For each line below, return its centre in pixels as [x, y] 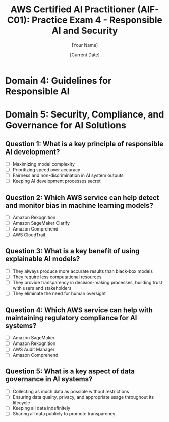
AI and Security [85, 31]
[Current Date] [85, 55]
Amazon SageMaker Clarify [41, 223]
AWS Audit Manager [34, 349]
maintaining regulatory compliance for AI [71, 318]
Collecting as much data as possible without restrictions [71, 392]
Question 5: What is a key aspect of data [70, 371]
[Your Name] [85, 45]
